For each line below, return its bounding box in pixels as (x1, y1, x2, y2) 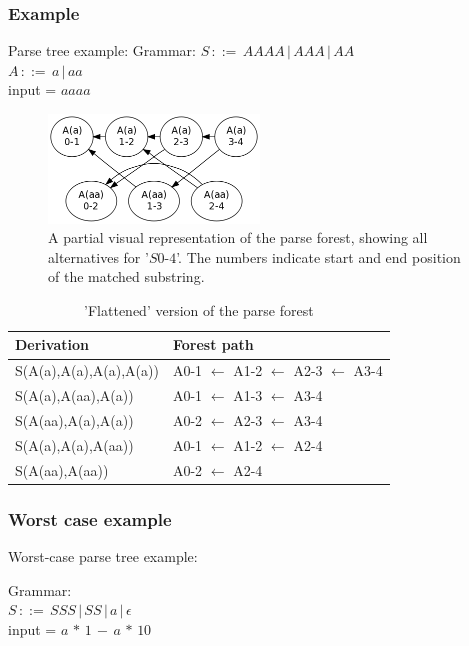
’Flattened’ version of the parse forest (84, 299, 314, 320)
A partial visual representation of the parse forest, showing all (48, 227, 428, 248)
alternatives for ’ (48, 246, 149, 267)
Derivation (15, 334, 89, 355)
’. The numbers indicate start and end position (176, 246, 461, 267)
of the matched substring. (48, 266, 205, 287)
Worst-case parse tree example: (8, 546, 198, 566)
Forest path (172, 334, 254, 355)
